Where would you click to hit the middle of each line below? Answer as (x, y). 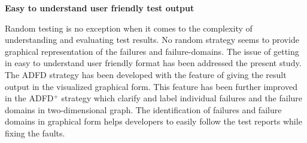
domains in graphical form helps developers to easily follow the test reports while (153, 121)
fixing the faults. (35, 133)
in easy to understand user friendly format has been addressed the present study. (153, 63)
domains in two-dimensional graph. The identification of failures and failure (143, 109)
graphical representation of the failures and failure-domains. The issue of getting (152, 51)
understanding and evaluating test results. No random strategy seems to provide (152, 40)
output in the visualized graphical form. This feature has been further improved (151, 86)
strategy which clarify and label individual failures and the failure (182, 98)
